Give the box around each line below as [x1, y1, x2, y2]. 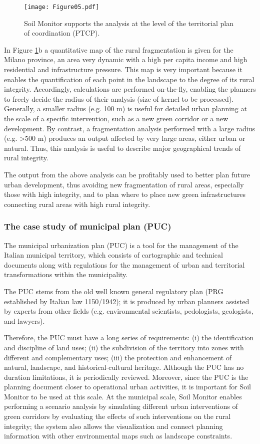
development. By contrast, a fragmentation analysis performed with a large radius [4, 123, 255, 133]
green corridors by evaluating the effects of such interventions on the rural [4, 411, 231, 421]
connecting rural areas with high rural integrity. [4, 198, 150, 209]
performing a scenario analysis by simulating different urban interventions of [4, 401, 238, 411]
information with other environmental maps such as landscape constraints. [4, 430, 232, 441]
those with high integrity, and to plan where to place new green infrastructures [4, 189, 246, 199]
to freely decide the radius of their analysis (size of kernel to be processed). [4, 93, 234, 104]
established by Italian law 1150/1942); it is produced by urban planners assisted [4, 296, 249, 306]
